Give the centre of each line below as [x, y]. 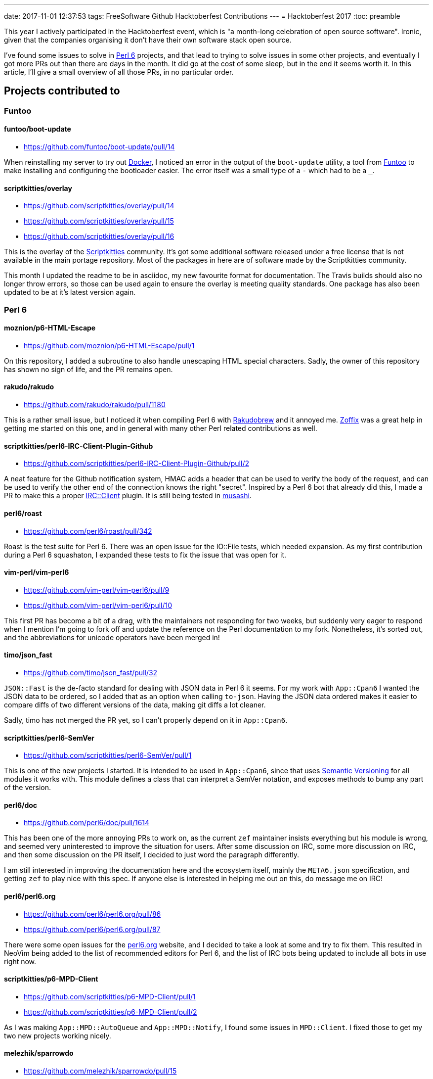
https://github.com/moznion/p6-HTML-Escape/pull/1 [109, 345]
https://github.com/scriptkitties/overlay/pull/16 [99, 236]
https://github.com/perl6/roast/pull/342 [88, 531]
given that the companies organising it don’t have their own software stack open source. [148, 40]
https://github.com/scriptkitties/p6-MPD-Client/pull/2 [110, 1012]
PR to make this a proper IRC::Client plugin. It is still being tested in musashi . [128, 496]
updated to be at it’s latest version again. [70, 292]
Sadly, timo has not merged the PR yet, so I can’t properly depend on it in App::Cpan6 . [146, 720]
